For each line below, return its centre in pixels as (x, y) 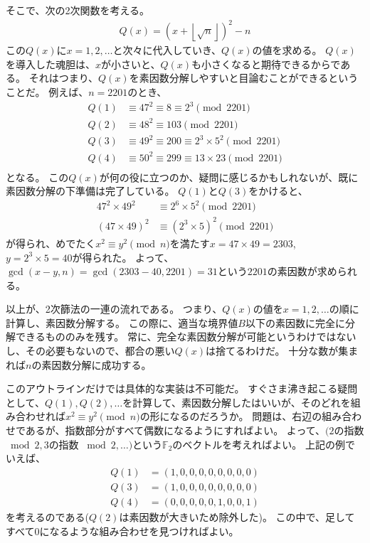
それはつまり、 (64, 78)
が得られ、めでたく (51, 243)
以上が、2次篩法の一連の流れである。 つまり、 (114, 309)
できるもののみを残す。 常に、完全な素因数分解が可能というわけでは (176, 337)
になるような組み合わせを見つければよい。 (139, 531)
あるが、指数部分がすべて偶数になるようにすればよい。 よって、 (175, 430)
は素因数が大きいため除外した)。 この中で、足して (237, 516)
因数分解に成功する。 (101, 364)
